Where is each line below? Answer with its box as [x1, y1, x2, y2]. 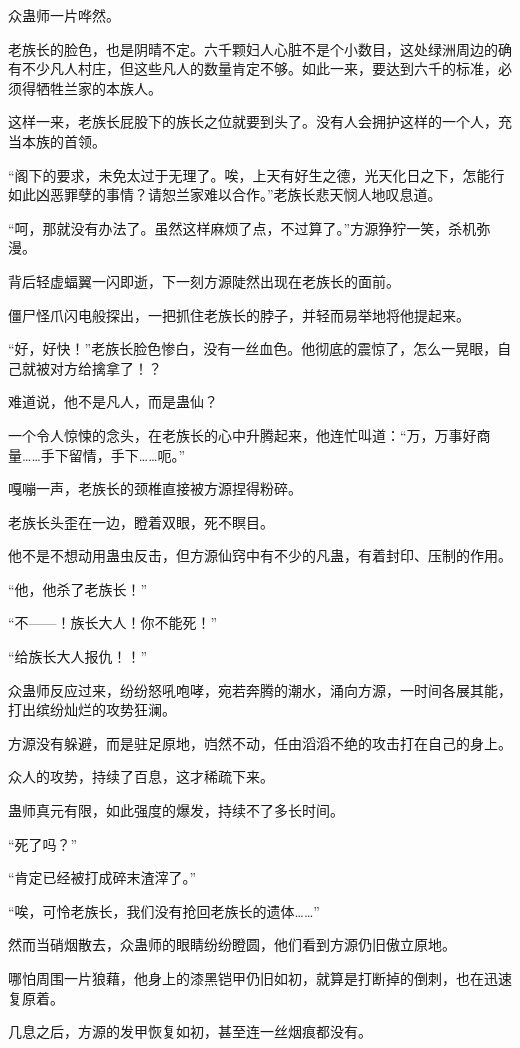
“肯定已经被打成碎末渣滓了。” [8, 867, 197, 888]
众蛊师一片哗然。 [8, 5, 120, 25]
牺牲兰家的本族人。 [35, 77, 162, 98]
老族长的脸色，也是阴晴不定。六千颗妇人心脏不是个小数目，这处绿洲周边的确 [8, 38, 512, 59]
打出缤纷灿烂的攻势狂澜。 [8, 699, 176, 720]
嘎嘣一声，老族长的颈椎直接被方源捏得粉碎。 [8, 478, 302, 499]
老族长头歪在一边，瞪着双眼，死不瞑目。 [8, 511, 274, 532]
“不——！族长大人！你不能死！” [8, 612, 218, 633]
